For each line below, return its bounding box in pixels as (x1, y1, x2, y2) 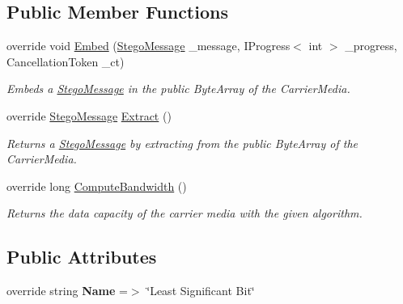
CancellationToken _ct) (6, 53, 125, 70)
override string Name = (6, 282, 128, 299)
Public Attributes (6, 244, 157, 269)
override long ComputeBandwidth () (6, 177, 187, 194)
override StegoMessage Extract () (6, 107, 172, 124)
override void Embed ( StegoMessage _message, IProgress (6, 37, 291, 54)
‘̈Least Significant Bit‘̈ (146, 282, 255, 299)
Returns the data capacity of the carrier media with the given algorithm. (6, 205, 363, 222)
